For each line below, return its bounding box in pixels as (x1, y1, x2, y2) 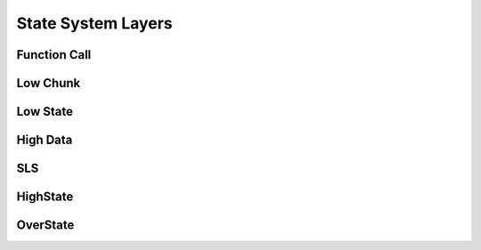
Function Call (16, 47, 92, 62)
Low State (16, 104, 74, 119)
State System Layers (16, 13, 173, 33)
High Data (16, 133, 73, 148)
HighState (16, 190, 74, 205)
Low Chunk (16, 76, 81, 91)
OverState (16, 218, 75, 233)
